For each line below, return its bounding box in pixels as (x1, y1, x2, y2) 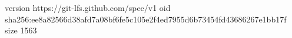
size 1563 (5, 24, 37, 36)
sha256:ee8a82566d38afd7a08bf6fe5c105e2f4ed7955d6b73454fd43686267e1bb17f (5, 13, 287, 25)
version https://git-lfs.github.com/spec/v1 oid (5, 2, 171, 13)
